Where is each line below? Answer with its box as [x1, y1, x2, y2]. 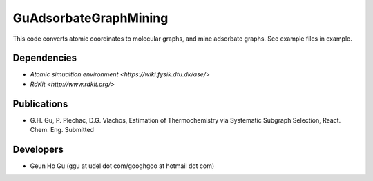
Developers [12, 143, 64, 155]
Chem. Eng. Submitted [30, 126, 95, 134]
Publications [12, 98, 68, 109]
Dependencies [12, 52, 77, 64]
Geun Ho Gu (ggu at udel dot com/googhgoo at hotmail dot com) [30, 162, 215, 170]
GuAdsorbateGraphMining [12, 10, 169, 25]
